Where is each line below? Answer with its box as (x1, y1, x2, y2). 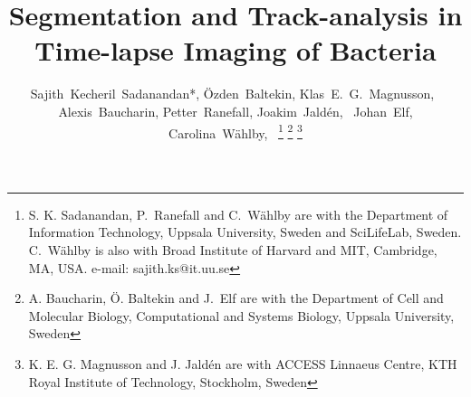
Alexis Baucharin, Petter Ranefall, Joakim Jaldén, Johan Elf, (58, 101, 413, 120)
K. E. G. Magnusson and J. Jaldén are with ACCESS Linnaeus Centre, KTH (28, 354, 457, 373)
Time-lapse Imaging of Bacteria (34, 32, 437, 69)
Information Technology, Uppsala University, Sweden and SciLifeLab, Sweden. (28, 222, 462, 241)
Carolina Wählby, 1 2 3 (168, 120, 303, 142)
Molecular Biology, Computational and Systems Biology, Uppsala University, (28, 306, 455, 325)
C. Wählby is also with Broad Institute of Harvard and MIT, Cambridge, (28, 240, 437, 259)
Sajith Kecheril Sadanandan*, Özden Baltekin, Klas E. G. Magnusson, (30, 84, 435, 103)
